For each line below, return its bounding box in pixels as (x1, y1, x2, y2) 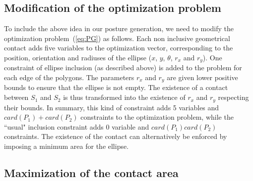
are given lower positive (167, 72, 238, 83)
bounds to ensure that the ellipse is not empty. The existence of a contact (4, 82, 228, 92)
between (4, 92, 29, 102)
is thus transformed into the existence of (63, 92, 186, 102)
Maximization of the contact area (4, 165, 179, 180)
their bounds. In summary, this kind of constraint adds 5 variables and (4, 102, 219, 112)
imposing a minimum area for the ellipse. (4, 140, 129, 151)
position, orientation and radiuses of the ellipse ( (4, 52, 152, 62)
